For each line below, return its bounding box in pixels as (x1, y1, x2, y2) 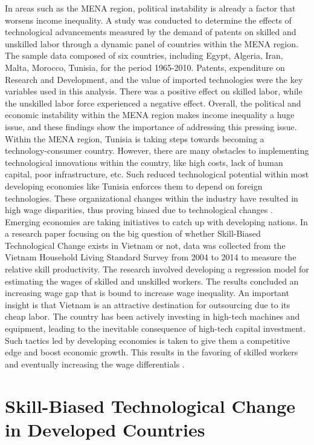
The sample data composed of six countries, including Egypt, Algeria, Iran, (5, 49, 283, 62)
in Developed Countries (5, 417, 205, 441)
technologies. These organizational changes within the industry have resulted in (5, 191, 298, 204)
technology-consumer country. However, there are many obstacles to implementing (5, 144, 309, 157)
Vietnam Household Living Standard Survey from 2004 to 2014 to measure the (5, 251, 296, 263)
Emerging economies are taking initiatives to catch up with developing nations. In (5, 215, 308, 228)
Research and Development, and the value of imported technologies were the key (5, 73, 303, 85)
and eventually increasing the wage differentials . (5, 357, 185, 370)
